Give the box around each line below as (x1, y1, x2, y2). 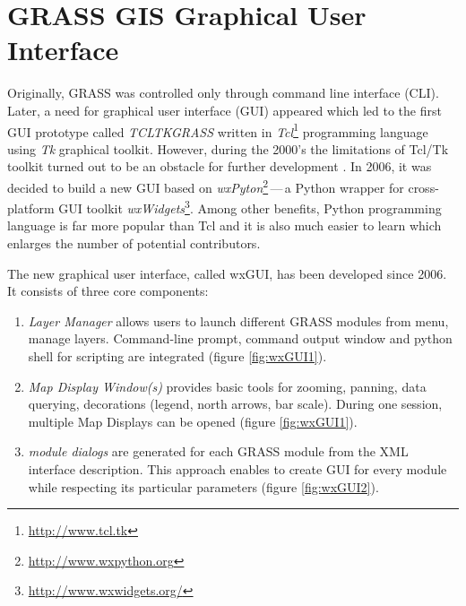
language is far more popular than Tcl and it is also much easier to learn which (7, 216, 442, 235)
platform (7, 198, 55, 217)
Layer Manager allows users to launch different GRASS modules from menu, (28, 311, 449, 330)
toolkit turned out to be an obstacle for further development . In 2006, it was (7, 157, 432, 176)
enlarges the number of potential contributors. (7, 234, 261, 253)
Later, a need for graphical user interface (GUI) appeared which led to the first (7, 100, 442, 119)
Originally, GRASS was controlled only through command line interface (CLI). (7, 83, 439, 102)
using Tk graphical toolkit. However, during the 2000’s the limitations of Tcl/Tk (7, 139, 449, 158)
